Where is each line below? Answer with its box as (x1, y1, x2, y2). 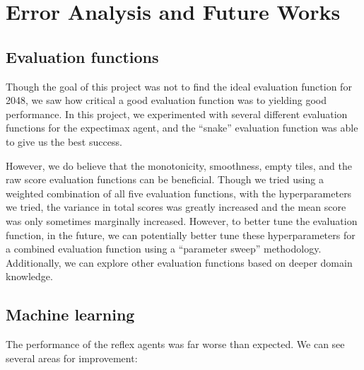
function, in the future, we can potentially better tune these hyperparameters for (6, 227, 356, 242)
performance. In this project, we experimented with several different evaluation (6, 106, 348, 121)
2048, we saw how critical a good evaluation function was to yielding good (6, 93, 327, 108)
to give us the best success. (6, 134, 122, 149)
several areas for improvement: (6, 350, 138, 365)
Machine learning (6, 303, 135, 325)
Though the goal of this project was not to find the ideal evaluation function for (6, 79, 352, 93)
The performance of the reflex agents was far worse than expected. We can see (6, 337, 345, 352)
